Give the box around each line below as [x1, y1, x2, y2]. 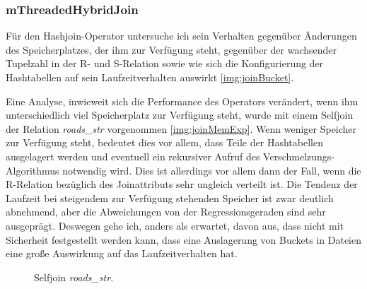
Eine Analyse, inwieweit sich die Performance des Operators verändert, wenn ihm [6, 93, 359, 108]
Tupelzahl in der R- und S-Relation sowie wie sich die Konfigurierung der [6, 56, 324, 71]
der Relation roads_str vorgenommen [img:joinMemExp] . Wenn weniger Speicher [6, 121, 357, 136]
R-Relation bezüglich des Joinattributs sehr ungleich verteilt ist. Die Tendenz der [6, 177, 358, 191]
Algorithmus [6, 163, 59, 177]
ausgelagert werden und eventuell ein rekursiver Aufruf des [6, 148, 260, 163]
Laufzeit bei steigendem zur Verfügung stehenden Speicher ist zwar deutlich [6, 190, 334, 205]
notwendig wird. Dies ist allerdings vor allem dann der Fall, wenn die [62, 163, 361, 177]
